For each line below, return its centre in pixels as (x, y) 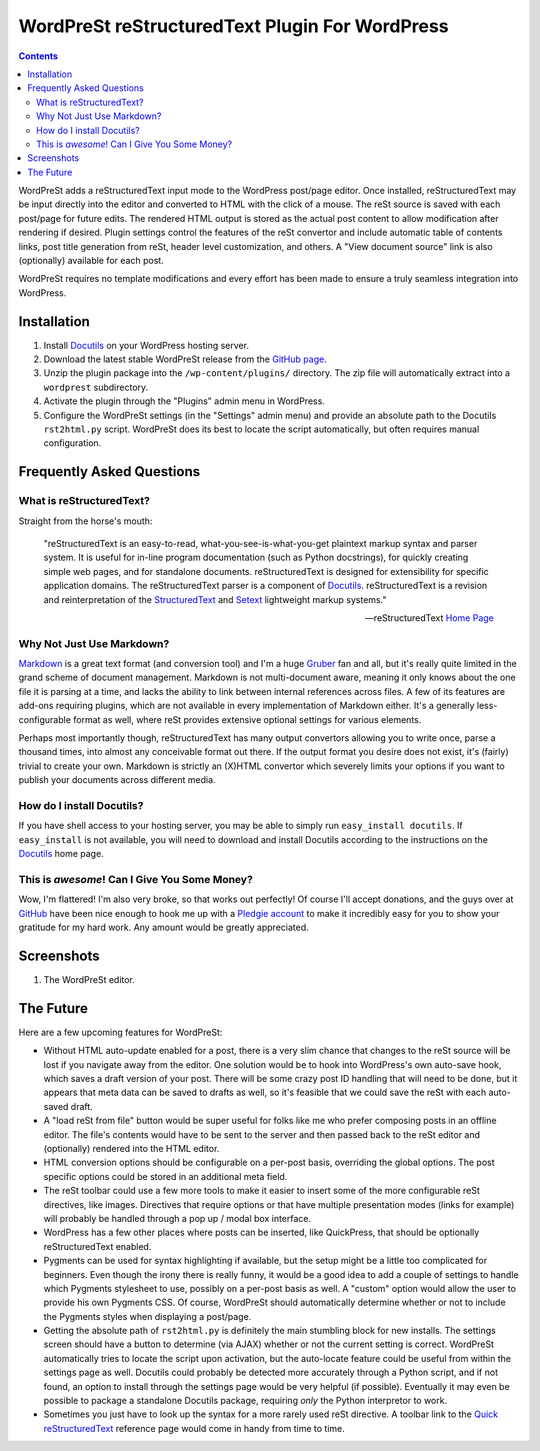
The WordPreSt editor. (89, 979)
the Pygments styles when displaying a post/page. (147, 1316)
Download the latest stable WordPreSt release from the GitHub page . (185, 359)
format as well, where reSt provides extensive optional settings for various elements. (247, 719)
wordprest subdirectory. (96, 387)
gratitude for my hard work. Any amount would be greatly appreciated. (163, 927)
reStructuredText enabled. (97, 1246)
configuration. (72, 443)
